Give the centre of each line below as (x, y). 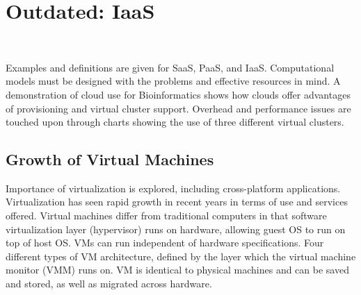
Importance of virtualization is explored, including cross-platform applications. (173, 188)
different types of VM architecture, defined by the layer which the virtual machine (181, 256)
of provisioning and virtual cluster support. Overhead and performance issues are (178, 108)
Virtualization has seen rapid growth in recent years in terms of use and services (177, 202)
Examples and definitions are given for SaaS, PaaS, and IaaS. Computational (170, 67)
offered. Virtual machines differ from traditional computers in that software (166, 216)
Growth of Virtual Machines (110, 159)
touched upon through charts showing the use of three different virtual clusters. (175, 122)
